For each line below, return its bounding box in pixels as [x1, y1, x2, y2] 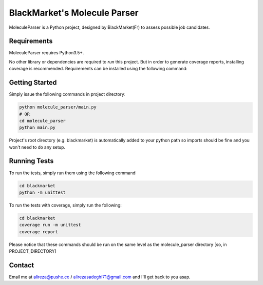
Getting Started [9, 79, 57, 87]
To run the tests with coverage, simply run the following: [9, 202, 122, 208]
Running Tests [9, 157, 54, 165]
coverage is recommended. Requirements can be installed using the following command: [9, 66, 188, 72]
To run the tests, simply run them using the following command [9, 170, 136, 176]
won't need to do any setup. [9, 144, 66, 150]
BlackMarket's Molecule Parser [9, 7, 139, 18]
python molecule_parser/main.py [19, 104, 97, 110]
